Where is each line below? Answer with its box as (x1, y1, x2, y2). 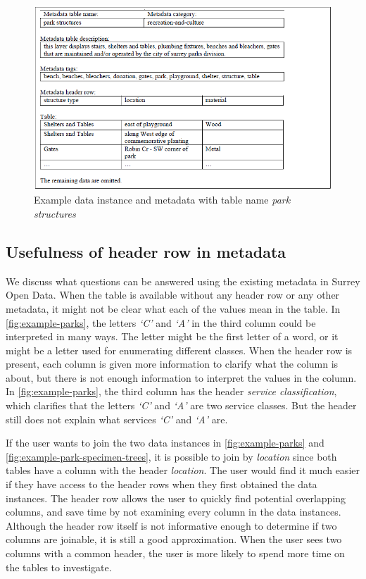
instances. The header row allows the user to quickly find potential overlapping (6, 490, 346, 505)
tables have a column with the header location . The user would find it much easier (6, 463, 360, 478)
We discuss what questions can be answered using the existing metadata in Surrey (6, 273, 360, 288)
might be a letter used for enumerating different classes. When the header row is (6, 342, 353, 357)
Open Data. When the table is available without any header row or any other (6, 287, 340, 302)
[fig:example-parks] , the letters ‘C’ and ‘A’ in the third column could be (6, 315, 316, 330)
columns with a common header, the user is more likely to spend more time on (6, 546, 345, 560)
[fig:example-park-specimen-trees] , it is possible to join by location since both (6, 449, 337, 463)
